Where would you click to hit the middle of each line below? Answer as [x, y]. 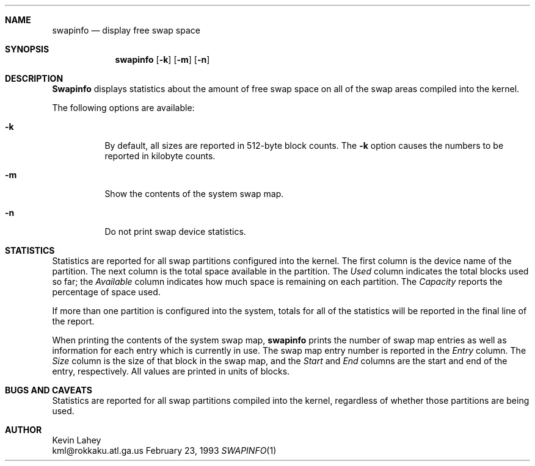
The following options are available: [123, 108]
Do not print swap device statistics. [175, 231]
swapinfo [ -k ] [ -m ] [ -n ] [162, 59]
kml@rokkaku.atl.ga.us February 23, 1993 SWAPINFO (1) [164, 450]
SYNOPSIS [27, 49]
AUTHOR [24, 430]
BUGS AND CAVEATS [49, 390]
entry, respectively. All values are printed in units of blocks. [171, 371]
